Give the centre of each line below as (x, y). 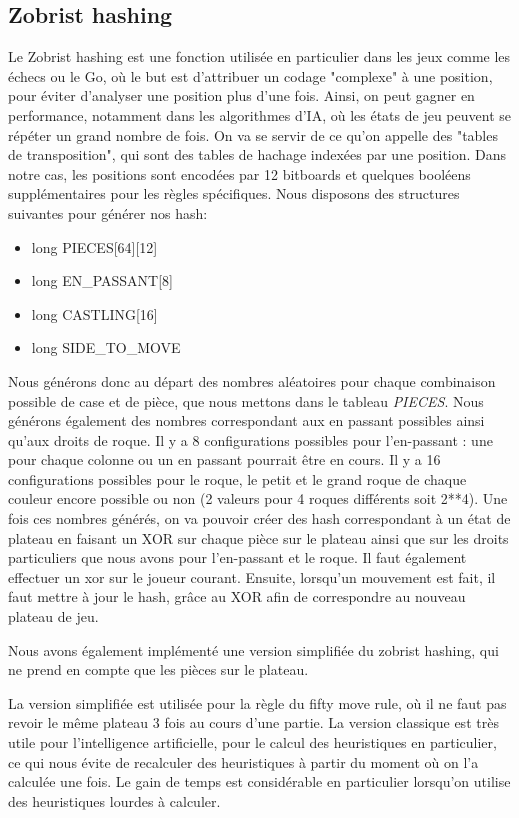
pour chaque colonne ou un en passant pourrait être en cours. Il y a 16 (224, 459)
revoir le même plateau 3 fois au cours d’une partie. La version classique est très (253, 722)
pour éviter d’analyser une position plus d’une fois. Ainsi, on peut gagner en (241, 95)
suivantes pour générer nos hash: (108, 212)
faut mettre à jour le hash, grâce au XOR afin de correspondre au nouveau (237, 596)
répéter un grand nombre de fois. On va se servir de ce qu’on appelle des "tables (253, 134)
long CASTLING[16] (94, 313)
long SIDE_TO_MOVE (106, 347)
